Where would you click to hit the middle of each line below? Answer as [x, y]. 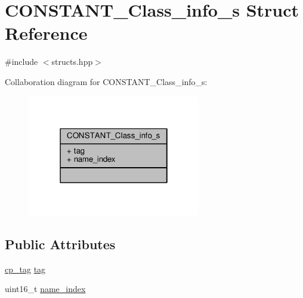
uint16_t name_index [45, 289]
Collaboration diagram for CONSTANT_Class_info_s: [106, 81]
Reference [46, 33]
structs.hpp [72, 62]
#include [21, 62]
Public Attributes [60, 244]
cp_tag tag [25, 269]
